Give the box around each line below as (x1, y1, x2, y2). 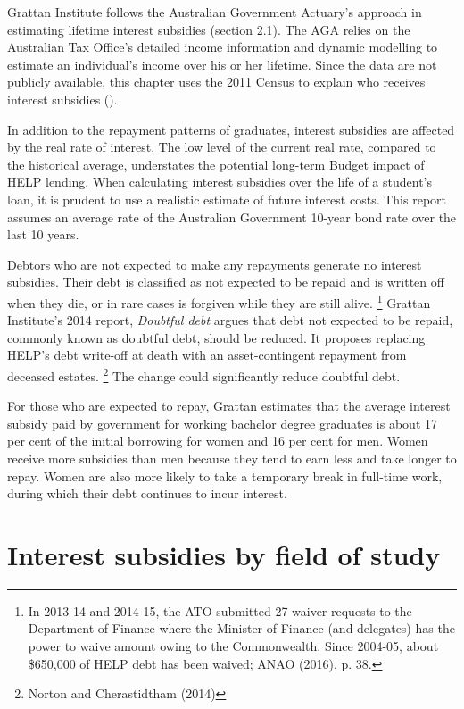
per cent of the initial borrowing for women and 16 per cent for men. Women (7, 431, 428, 450)
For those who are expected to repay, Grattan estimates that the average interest (7, 396, 451, 415)
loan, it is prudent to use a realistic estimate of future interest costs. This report (7, 189, 446, 208)
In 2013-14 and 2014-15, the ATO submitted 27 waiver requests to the (28, 601, 412, 620)
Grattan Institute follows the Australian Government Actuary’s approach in (7, 3, 422, 21)
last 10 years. (7, 225, 79, 244)
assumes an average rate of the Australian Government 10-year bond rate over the (7, 207, 457, 226)
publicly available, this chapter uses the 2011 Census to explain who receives (7, 72, 426, 91)
